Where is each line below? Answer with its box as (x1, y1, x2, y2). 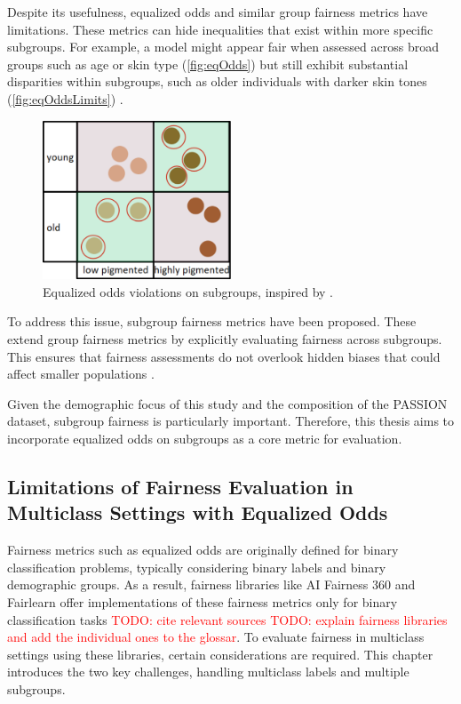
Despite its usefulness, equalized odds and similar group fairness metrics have (7, 3, 428, 20)
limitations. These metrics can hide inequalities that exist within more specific (7, 20, 433, 38)
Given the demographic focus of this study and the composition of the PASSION (7, 394, 448, 412)
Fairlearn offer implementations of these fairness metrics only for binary (7, 592, 398, 611)
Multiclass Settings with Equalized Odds (7, 499, 388, 526)
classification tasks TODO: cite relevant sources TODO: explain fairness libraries (7, 610, 448, 628)
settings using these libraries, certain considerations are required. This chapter (7, 644, 433, 663)
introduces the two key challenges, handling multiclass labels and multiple (7, 662, 409, 681)
